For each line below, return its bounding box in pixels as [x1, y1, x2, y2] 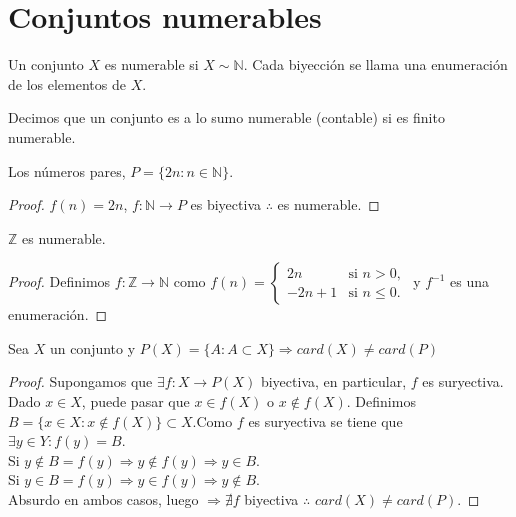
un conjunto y [49, 337, 136, 358]
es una [450, 271, 490, 292]
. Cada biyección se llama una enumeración [243, 54, 508, 75]
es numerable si [104, 54, 199, 75]
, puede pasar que [81, 391, 190, 412]
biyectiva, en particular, [260, 371, 407, 392]
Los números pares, [8, 160, 126, 181]
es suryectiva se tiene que [248, 410, 403, 431]
